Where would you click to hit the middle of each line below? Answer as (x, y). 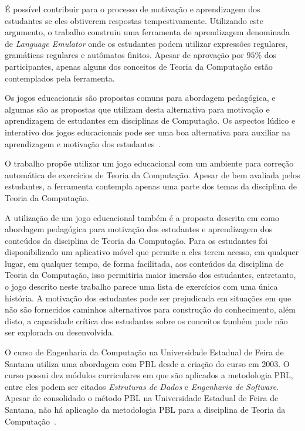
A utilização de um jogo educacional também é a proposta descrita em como (142, 217)
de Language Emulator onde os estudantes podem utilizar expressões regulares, (146, 43)
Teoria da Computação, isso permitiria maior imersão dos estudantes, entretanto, (150, 275)
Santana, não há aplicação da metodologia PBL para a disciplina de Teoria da (145, 409)
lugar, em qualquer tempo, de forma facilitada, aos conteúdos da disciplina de (144, 263)
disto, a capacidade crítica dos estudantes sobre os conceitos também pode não (146, 320)
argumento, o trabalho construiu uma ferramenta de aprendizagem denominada (148, 32)
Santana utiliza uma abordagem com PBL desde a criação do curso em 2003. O (147, 363)
